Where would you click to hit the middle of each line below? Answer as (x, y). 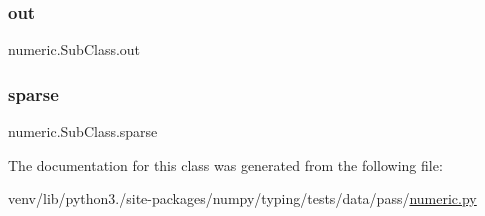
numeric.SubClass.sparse (83, 131)
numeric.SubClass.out (74, 49)
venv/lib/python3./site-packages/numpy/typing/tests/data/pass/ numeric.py (242, 198)
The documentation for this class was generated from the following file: (225, 164)
